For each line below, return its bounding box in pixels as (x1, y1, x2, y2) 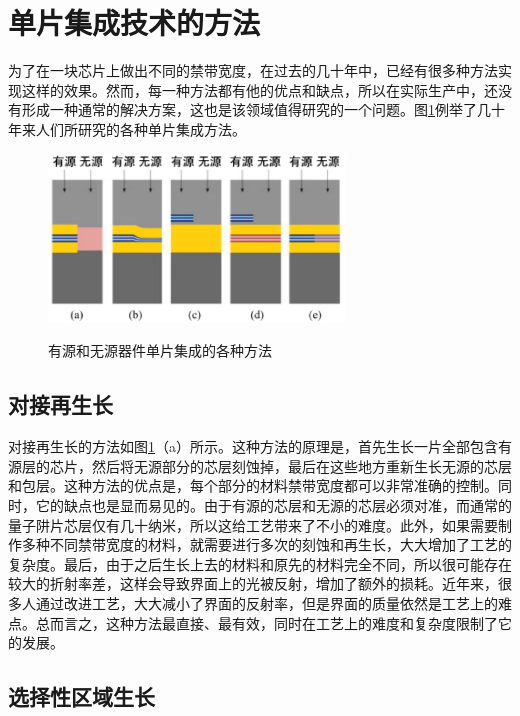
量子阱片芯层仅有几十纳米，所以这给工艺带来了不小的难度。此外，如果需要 (8, 514, 498, 535)
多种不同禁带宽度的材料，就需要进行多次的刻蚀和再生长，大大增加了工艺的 (21, 534, 512, 555)
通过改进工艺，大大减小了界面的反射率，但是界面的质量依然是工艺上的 (35, 592, 498, 613)
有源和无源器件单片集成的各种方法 (48, 340, 272, 361)
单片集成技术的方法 (8, 2, 261, 43)
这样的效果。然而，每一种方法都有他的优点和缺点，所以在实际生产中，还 (21, 79, 498, 100)
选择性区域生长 (8, 681, 155, 712)
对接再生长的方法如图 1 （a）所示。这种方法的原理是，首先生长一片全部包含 (8, 436, 498, 457)
